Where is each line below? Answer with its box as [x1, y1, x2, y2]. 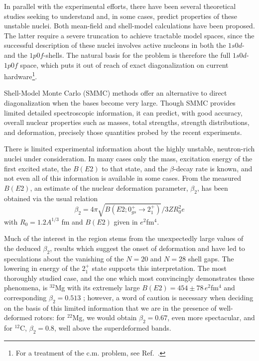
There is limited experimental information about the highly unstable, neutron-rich [4, 143, 255, 154]
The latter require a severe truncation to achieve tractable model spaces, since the [4, 30, 255, 40]
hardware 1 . [4, 70, 37, 81]
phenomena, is [4, 282, 48, 293]
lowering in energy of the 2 [4, 263, 86, 273]
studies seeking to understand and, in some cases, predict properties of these [4, 10, 237, 21]
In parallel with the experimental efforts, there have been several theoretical [4, 1, 236, 11]
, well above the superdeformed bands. [54, 323, 171, 333]
